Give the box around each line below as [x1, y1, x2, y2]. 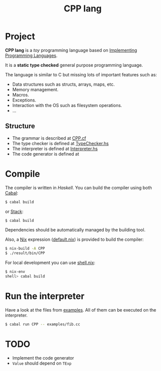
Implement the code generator [12, 355, 74, 361]
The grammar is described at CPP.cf [12, 135, 86, 141]
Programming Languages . [5, 53, 58, 58]
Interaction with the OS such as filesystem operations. [12, 102, 122, 108]
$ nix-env [5, 269, 26, 274]
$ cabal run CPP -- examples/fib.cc [5, 321, 80, 327]
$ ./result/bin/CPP [5, 251, 45, 256]
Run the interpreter [5, 291, 85, 302]
